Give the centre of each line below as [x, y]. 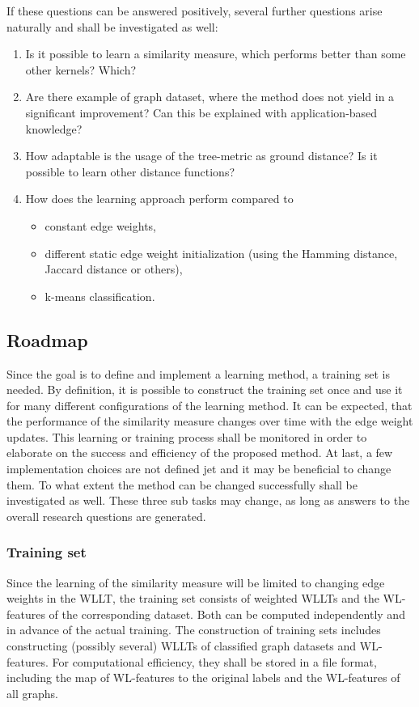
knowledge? [54, 128]
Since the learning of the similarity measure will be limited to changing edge [196, 582]
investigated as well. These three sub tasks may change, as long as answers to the [208, 500]
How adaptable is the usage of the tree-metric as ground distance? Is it [201, 156]
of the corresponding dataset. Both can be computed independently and [227, 614]
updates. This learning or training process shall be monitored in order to [187, 436]
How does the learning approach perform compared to [159, 199]
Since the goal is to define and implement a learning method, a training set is [198, 373]
